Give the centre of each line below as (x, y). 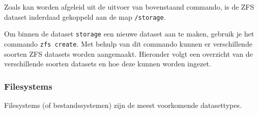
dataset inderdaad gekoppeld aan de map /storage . (85, 16)
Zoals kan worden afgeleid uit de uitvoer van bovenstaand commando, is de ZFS (129, 7)
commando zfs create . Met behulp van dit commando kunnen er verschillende (128, 43)
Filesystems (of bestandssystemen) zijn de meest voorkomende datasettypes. (123, 105)
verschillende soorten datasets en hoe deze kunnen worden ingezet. (108, 64)
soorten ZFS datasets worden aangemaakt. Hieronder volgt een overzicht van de (128, 53)
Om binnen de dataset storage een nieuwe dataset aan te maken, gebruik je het (129, 34)
